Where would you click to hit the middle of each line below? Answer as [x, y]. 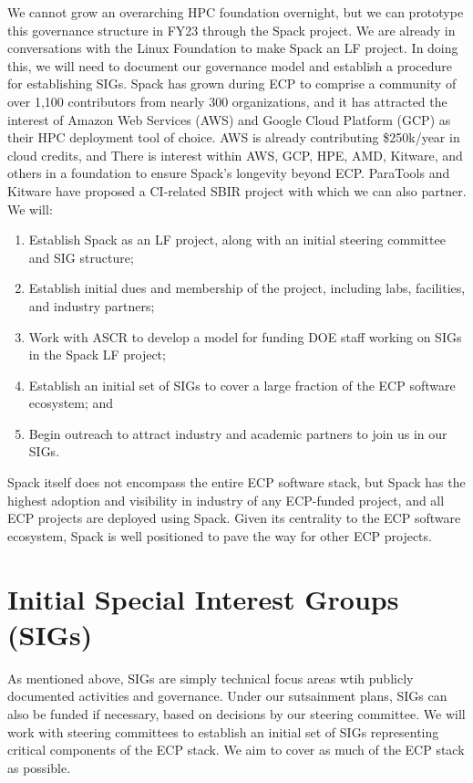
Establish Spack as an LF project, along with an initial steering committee [237, 240]
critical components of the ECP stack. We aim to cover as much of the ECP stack [236, 750]
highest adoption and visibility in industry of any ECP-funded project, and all [226, 500]
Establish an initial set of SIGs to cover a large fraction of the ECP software [242, 385]
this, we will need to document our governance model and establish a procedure [230, 65]
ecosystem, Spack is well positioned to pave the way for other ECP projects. [220, 535]
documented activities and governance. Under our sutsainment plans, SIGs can [227, 696]
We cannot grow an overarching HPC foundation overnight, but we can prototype [236, 12]
